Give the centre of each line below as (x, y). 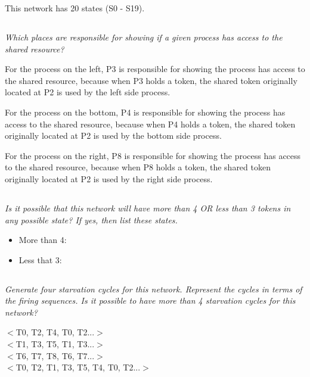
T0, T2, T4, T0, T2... (55, 332)
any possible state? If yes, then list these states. (91, 219)
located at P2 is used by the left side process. (88, 92)
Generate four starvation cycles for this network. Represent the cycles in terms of (154, 289)
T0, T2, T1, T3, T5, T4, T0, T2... (78, 367)
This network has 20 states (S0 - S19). (75, 8)
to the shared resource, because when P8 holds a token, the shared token (138, 167)
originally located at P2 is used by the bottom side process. (113, 135)
